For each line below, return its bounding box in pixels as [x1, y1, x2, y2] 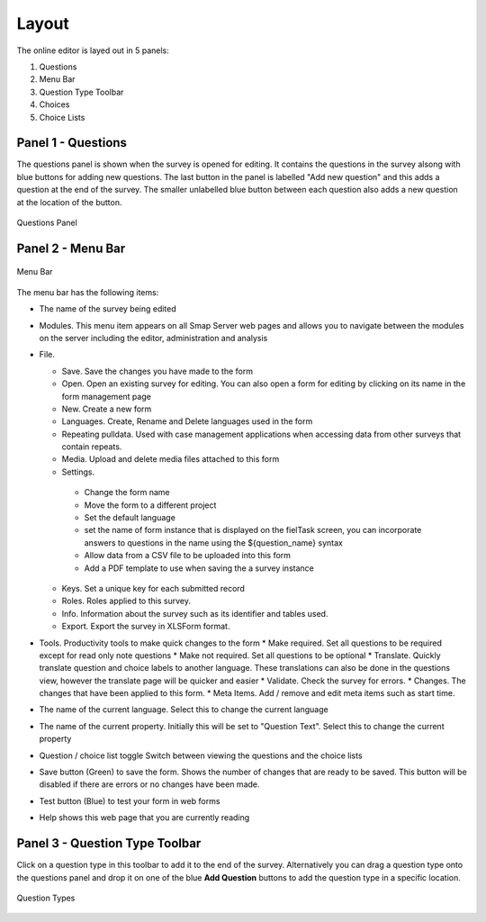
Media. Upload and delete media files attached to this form [61, 454, 280, 465]
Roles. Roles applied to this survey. [61, 595, 191, 607]
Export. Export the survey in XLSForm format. [61, 621, 230, 632]
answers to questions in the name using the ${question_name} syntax [84, 537, 344, 548]
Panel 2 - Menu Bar [16, 240, 126, 256]
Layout [16, 14, 69, 33]
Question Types [16, 892, 76, 903]
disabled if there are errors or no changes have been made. [39, 779, 260, 790]
